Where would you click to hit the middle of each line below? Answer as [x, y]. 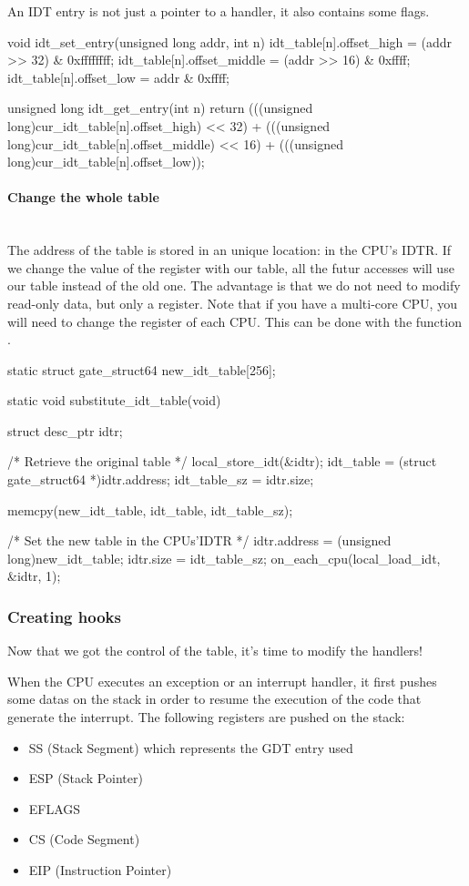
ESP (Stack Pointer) [86, 778]
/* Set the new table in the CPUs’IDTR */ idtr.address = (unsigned [199, 540]
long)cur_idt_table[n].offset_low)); [106, 162]
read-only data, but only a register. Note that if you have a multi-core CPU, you [232, 303]
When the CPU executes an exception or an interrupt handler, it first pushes [222, 681]
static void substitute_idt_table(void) [114, 400]
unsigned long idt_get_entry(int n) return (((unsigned [160, 108]
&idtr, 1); [34, 576]
